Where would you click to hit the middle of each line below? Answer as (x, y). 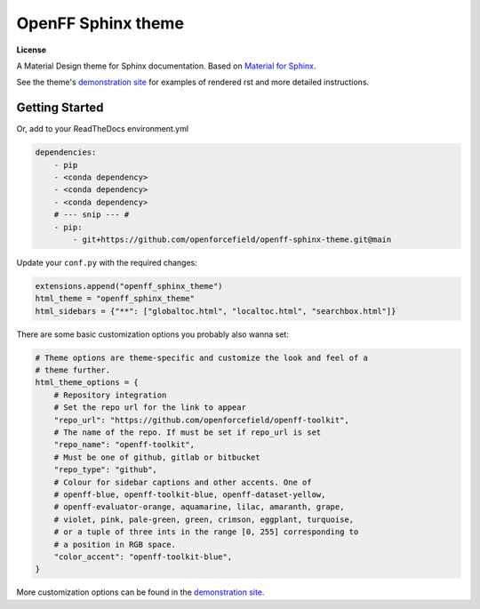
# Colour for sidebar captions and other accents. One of (183, 482)
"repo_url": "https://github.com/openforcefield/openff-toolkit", (202, 420)
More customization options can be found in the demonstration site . (140, 592)
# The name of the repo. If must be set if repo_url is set (188, 433)
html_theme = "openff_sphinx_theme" (115, 299)
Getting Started (60, 108)
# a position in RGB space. (115, 544)
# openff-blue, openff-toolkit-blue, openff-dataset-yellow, (190, 494)
